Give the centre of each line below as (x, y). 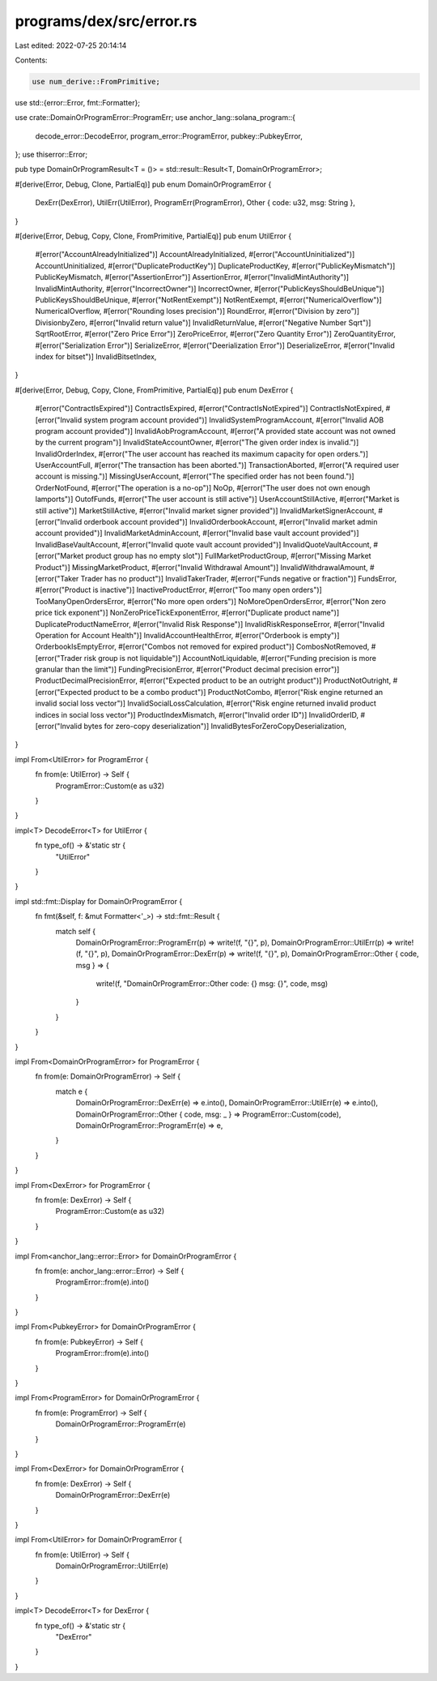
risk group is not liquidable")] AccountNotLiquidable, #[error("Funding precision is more (230, 658)
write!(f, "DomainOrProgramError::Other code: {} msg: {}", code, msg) (212, 984)
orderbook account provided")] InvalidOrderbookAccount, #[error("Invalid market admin (231, 522)
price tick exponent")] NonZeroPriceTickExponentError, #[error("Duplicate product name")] (187, 613)
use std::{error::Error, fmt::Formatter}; (78, 102)
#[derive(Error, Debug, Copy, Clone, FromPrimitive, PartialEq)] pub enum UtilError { (153, 236)
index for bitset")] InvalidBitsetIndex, (96, 356)
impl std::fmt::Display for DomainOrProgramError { (99, 901)
